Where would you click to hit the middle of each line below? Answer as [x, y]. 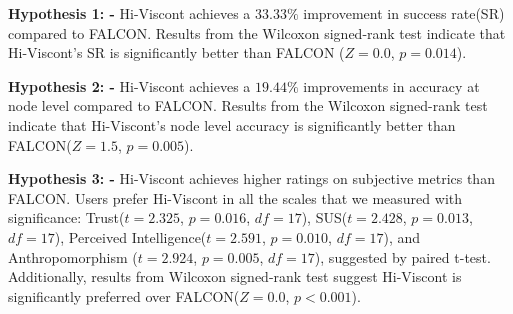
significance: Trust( [66, 217]
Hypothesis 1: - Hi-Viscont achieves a [129, 13]
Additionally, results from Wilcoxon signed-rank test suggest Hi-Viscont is [235, 276]
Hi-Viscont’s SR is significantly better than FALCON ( [176, 52]
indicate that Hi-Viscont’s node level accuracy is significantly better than [232, 124]
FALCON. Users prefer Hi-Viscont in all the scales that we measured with [235, 197]
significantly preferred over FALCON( [124, 295]
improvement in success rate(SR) [404, 13]
